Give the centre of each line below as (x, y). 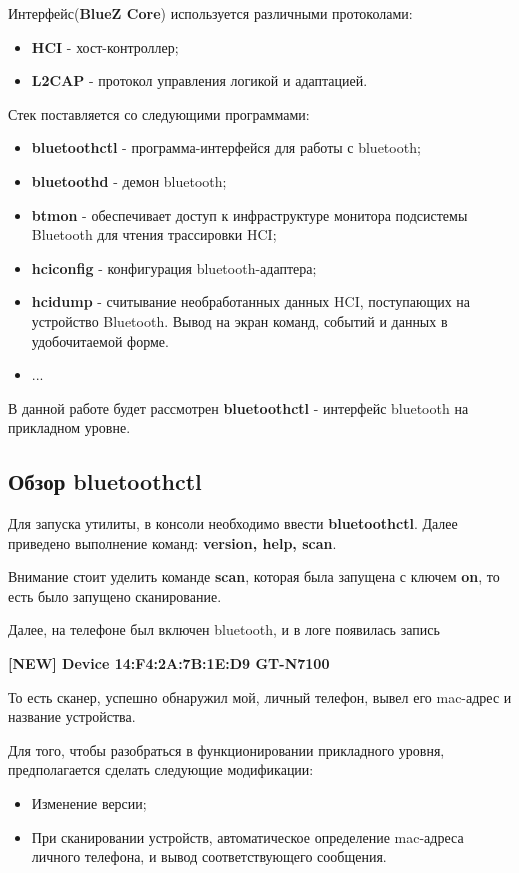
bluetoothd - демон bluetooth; (129, 180)
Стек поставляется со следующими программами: (159, 113)
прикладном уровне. (69, 427)
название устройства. (72, 716)
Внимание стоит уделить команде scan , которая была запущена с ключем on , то (254, 576)
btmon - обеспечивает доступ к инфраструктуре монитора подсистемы (249, 214)
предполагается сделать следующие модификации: (161, 769)
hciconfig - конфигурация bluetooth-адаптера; (174, 267)
